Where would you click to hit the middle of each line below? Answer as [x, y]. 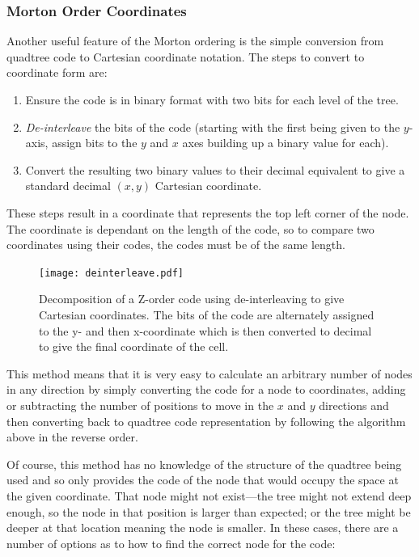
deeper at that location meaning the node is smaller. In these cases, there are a [203, 527]
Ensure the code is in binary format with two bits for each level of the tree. [212, 99]
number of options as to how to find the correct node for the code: [171, 543]
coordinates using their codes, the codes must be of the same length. [176, 245]
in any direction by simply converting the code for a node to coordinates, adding [206, 389]
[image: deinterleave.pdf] [111, 273]
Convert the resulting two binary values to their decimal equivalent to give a [215, 169]
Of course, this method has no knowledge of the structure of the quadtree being [204, 464]
